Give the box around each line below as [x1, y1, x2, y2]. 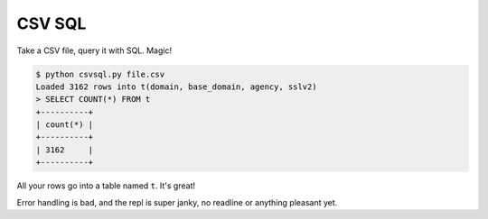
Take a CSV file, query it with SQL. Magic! [16, 45, 172, 56]
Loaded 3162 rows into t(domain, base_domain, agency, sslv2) [35, 81, 317, 92]
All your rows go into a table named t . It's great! [16, 180, 196, 191]
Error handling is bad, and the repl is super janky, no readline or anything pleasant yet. [16, 196, 338, 207]
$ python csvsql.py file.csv [35, 68, 165, 79]
